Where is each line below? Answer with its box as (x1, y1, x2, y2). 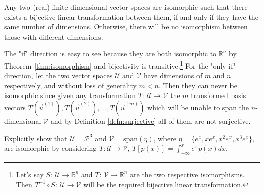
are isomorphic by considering (4, 143, 97, 153)
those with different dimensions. (4, 31, 103, 42)
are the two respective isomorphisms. (130, 169, 245, 179)
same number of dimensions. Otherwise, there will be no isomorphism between (4, 21, 248, 32)
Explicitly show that (4, 133, 68, 143)
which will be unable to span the (147, 102, 249, 112)
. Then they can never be (158, 80, 237, 90)
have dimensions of (143, 70, 203, 81)
